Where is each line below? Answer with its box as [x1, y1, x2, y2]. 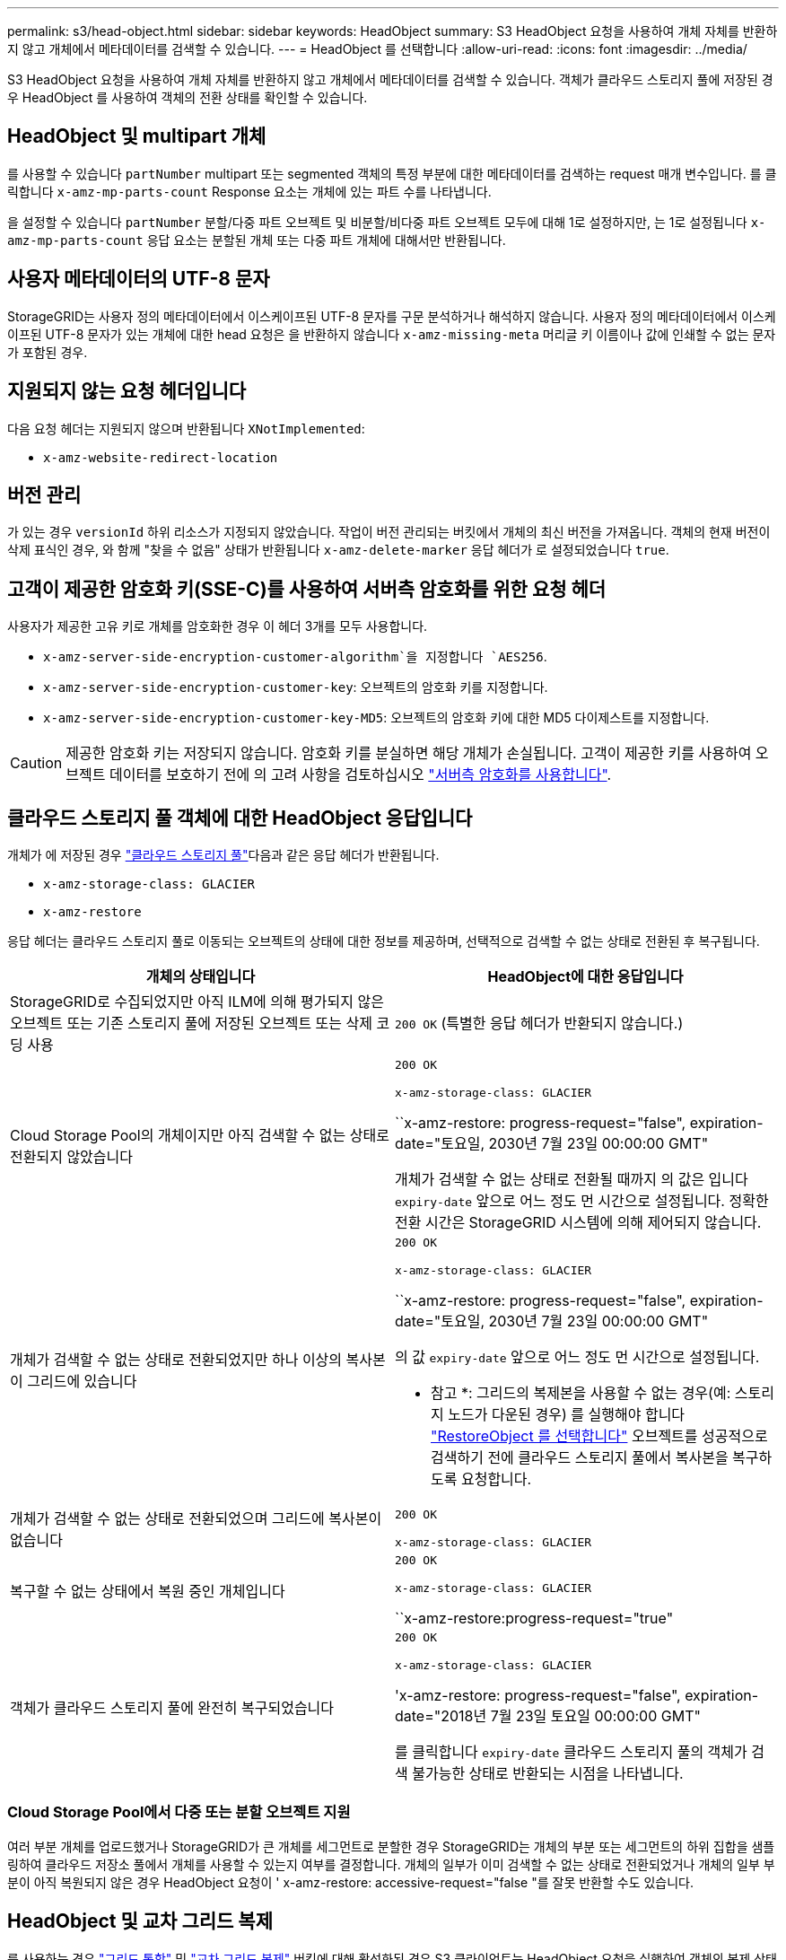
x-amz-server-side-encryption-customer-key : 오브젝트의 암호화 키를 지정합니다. [43, 679, 548, 696]
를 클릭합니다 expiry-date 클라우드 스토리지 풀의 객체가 [395, 1743, 747, 1762]
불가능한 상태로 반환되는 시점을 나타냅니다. [412, 1764, 684, 1783]
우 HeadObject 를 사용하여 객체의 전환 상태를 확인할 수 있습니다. [7, 90, 368, 105]
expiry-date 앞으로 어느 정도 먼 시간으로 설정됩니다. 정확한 [395, 1192, 769, 1211]
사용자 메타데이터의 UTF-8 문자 [7, 267, 270, 291]
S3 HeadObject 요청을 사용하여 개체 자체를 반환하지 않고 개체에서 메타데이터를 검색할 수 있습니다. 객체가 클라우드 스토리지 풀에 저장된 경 [7, 72, 773, 87]
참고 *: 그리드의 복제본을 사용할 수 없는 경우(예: [431, 1384, 731, 1403]
